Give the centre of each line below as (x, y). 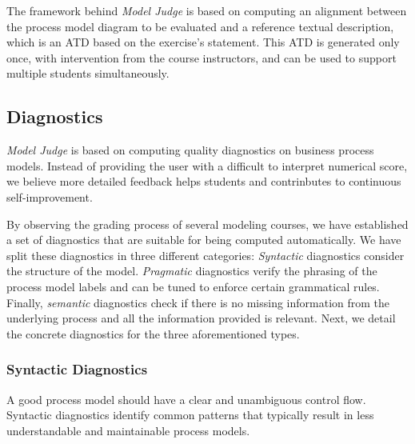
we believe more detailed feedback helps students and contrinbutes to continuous (204, 181)
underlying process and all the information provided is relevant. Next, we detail (201, 318)
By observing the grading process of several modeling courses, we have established (207, 224)
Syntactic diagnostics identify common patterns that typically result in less (190, 415)
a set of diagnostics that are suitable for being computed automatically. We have (204, 240)
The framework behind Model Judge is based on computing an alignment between (207, 10)
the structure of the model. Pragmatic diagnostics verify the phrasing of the (192, 271)
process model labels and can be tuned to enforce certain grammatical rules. (193, 286)
